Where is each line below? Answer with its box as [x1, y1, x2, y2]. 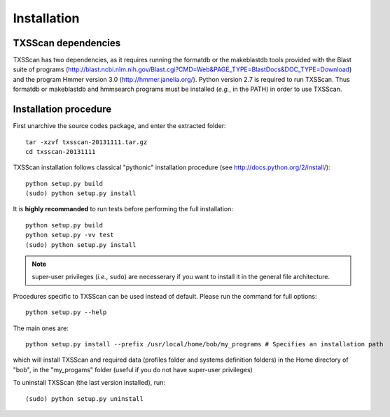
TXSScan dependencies [13, 37, 121, 49]
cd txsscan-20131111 [25, 148, 96, 155]
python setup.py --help [25, 309, 107, 316]
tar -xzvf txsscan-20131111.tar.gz [25, 138, 148, 146]
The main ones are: [13, 324, 69, 332]
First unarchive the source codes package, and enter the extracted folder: [13, 122, 227, 130]
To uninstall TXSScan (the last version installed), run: [13, 379, 166, 387]
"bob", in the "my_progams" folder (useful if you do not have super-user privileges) [13, 365, 253, 374]
